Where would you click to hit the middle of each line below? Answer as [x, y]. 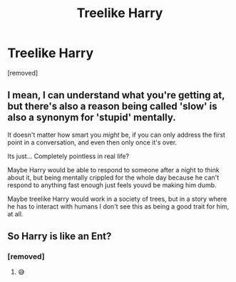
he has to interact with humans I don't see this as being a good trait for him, [118, 206]
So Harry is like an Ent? [60, 236]
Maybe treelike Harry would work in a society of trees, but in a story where [117, 199]
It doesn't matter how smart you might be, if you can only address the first [117, 135]
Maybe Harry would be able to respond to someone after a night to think [113, 169]
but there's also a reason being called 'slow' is [112, 106]
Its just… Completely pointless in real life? [68, 156]
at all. [15, 214]
